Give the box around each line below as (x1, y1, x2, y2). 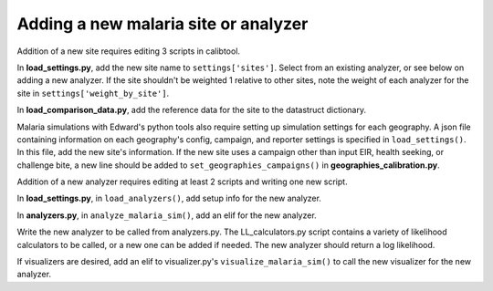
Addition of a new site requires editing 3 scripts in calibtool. (16, 46, 241, 57)
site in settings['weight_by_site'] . (16, 88, 170, 99)
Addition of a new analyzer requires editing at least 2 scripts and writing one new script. (16, 176, 348, 187)
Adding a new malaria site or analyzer (16, 14, 309, 34)
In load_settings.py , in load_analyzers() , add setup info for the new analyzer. (16, 192, 321, 204)
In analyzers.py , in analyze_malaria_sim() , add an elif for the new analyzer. (16, 210, 317, 221)
